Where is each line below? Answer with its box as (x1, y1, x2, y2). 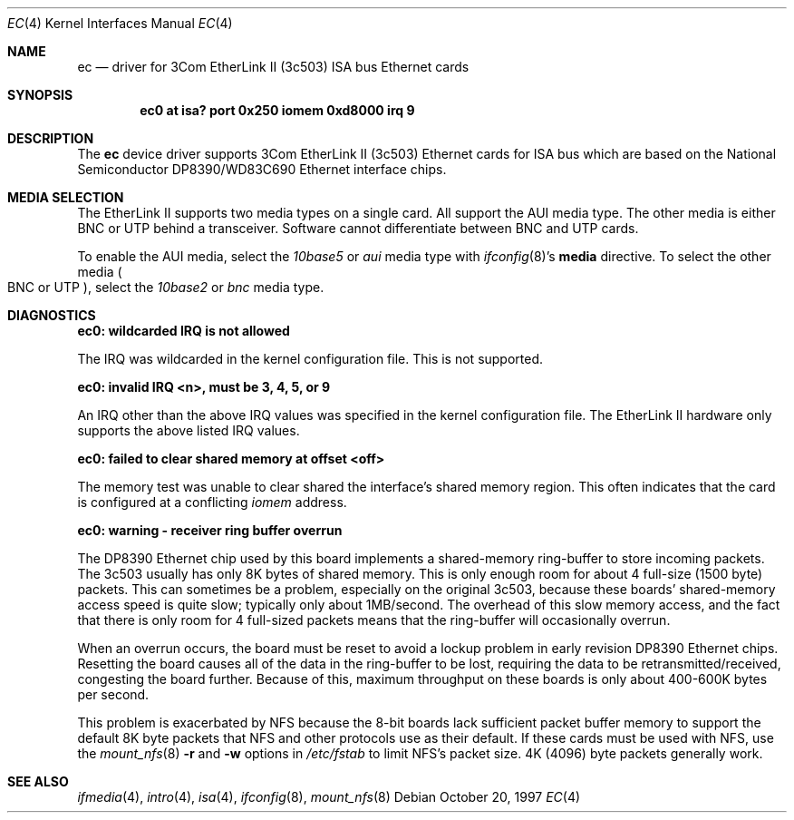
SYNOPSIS (7, 87, 73, 102)
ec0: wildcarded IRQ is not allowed (77, 323, 290, 338)
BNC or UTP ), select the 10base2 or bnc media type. (7, 279, 324, 295)
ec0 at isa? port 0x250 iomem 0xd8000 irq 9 (140, 102, 415, 118)
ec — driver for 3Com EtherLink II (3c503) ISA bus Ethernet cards (77, 59, 470, 74)
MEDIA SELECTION (7, 190, 124, 205)
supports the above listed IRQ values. (77, 423, 300, 438)
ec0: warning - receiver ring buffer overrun (77, 522, 343, 538)
